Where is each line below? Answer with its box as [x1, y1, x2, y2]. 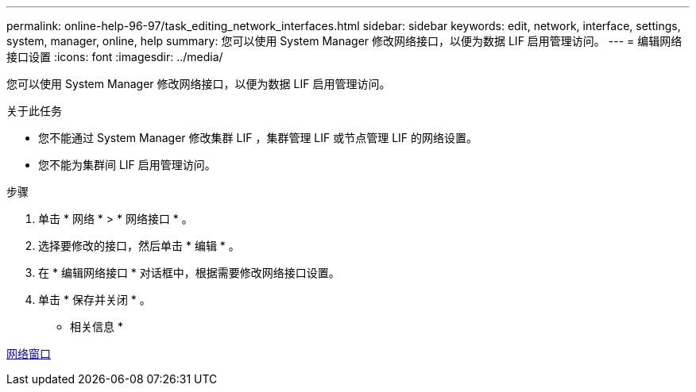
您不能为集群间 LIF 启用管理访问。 [38, 158, 216, 171]
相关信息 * [70, 320, 123, 333]
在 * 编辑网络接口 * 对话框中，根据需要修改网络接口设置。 [38, 266, 340, 279]
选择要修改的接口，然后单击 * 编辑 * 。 [38, 239, 240, 252]
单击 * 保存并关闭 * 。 [38, 293, 151, 306]
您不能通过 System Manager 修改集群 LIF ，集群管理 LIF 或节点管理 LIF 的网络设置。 [38, 131, 478, 144]
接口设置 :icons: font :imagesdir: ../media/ [6, 50, 223, 63]
